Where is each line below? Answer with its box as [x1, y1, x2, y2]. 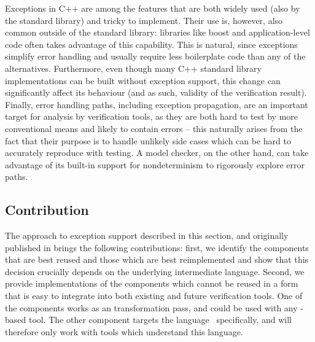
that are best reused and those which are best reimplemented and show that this [5, 253, 309, 266]
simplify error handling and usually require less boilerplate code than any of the [5, 50, 306, 63]
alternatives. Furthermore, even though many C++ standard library [5, 61, 262, 74]
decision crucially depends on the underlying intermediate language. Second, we [5, 265, 305, 278]
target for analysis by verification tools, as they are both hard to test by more [5, 110, 298, 123]
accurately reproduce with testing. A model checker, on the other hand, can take [5, 146, 309, 159]
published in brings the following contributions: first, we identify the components [5, 241, 309, 254]
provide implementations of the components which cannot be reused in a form [5, 277, 298, 290]
